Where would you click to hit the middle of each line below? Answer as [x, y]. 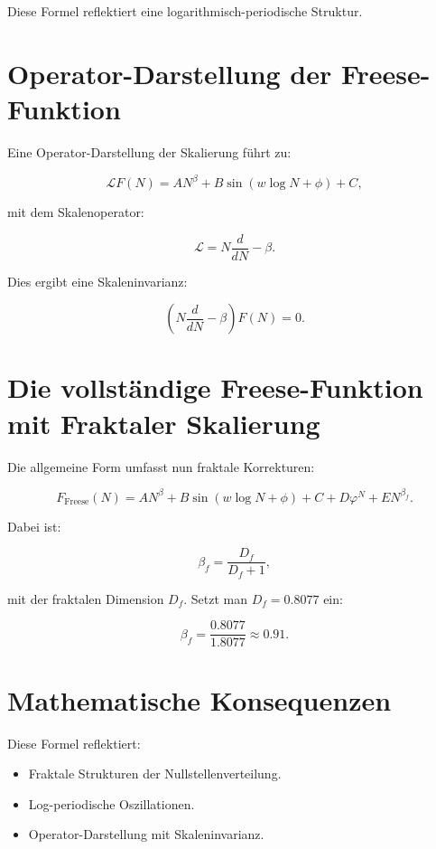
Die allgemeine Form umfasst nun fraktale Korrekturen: [161, 466]
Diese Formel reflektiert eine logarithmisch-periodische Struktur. [185, 11]
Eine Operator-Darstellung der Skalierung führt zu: [149, 151]
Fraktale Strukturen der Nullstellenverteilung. [155, 774]
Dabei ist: [34, 526]
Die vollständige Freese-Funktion [215, 387]
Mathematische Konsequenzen [199, 699]
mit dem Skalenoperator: [76, 212]
